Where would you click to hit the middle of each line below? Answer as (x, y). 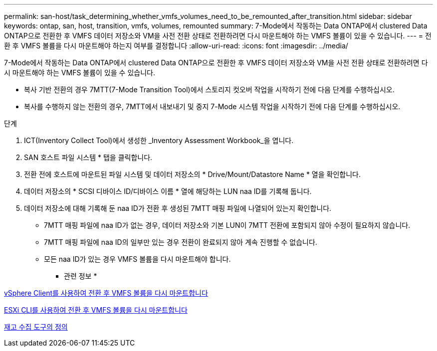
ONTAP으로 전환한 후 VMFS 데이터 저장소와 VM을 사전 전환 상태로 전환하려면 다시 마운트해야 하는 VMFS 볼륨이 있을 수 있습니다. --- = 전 (218, 36)
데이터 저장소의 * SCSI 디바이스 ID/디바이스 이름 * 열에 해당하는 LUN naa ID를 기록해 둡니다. (168, 191)
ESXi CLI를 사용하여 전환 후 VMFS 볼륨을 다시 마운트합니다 (96, 310)
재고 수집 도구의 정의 (36, 327)
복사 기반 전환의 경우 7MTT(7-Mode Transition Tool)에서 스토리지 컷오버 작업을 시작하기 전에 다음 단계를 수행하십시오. (209, 89)
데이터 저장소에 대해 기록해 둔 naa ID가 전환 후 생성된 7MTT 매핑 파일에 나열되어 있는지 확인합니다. (178, 208)
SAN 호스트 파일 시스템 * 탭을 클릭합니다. (88, 157)
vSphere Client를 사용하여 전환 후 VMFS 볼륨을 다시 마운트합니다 (106, 293)
